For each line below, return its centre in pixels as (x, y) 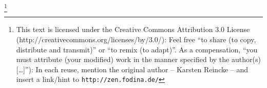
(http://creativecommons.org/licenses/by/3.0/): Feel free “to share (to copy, (136, 39)
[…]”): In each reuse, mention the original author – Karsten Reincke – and (132, 69)
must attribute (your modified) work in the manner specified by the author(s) (138, 59)
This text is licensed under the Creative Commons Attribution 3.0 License (133, 29)
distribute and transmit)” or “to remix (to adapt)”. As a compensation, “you (137, 49)
